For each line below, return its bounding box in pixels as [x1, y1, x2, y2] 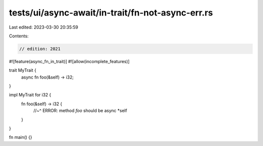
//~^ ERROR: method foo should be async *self [33, 108, 128, 114]
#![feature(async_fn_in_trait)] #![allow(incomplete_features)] [9, 58, 130, 64]
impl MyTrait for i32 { [9, 92, 51, 98]
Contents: [9, 33, 29, 39]
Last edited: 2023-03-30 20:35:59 [9, 24, 78, 30]
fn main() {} [9, 134, 33, 140]
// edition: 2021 [19, 46, 61, 51]
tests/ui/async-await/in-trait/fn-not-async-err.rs [9, 7, 213, 18]
